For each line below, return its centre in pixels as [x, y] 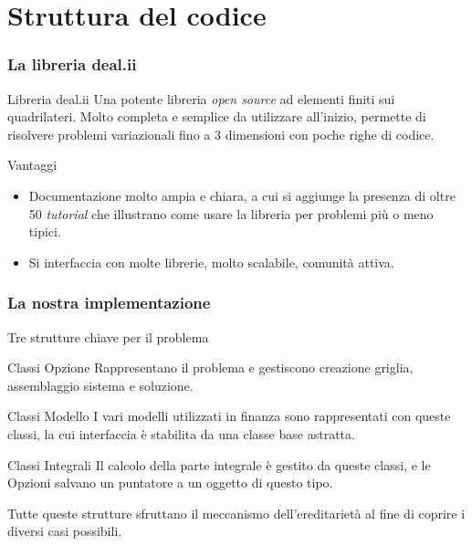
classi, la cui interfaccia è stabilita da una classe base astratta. [181, 433]
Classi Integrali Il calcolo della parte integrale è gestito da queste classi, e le [219, 464]
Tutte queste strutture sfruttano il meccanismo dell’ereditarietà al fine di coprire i [236, 513]
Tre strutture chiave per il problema [108, 336]
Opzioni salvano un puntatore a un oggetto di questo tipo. [170, 483]
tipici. [45, 231]
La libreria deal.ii [72, 64]
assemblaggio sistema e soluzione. [100, 385]
